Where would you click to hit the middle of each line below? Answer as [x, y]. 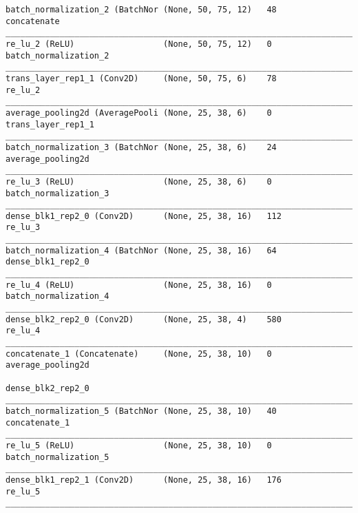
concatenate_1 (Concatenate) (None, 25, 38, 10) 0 [139, 354]
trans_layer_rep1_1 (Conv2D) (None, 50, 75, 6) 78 [141, 78]
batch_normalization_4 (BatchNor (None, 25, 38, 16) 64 [141, 250]
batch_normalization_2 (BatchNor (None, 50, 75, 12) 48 [141, 10]
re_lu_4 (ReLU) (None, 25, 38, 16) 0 [139, 285]
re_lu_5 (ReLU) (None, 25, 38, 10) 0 [139, 445]
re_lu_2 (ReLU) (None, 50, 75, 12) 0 [139, 44]
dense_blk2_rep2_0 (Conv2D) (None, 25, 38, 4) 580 [144, 319]
